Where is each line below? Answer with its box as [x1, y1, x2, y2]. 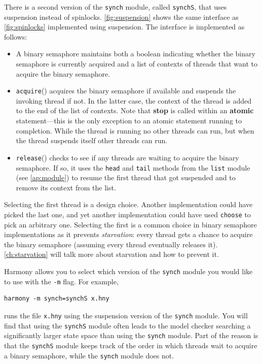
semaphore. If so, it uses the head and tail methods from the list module [16, 162, 250, 173]
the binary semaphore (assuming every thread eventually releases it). [4, 239, 218, 249]
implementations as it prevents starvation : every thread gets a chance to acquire [4, 229, 253, 240]
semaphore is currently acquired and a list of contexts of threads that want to [16, 58, 257, 69]
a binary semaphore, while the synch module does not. [4, 350, 174, 360]
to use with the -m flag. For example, [4, 276, 119, 286]
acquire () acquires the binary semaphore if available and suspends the [16, 85, 236, 96]
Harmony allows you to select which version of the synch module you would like [4, 266, 253, 276]
